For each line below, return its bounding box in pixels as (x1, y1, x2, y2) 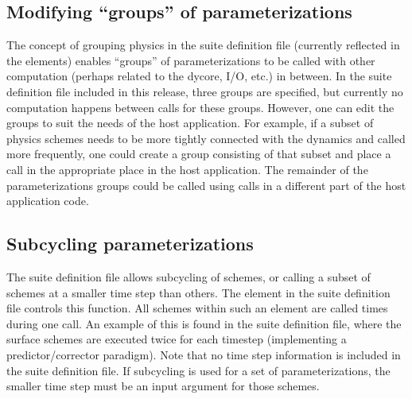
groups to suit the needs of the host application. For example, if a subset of (6, 114, 374, 131)
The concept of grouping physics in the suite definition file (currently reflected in (6, 37, 400, 53)
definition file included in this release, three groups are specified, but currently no (6, 83, 403, 99)
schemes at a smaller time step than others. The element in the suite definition (6, 284, 391, 300)
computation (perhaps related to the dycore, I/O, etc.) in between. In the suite (6, 68, 392, 84)
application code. (6, 192, 89, 209)
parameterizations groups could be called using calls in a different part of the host (6, 176, 406, 193)
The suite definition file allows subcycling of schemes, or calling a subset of (6, 268, 371, 285)
